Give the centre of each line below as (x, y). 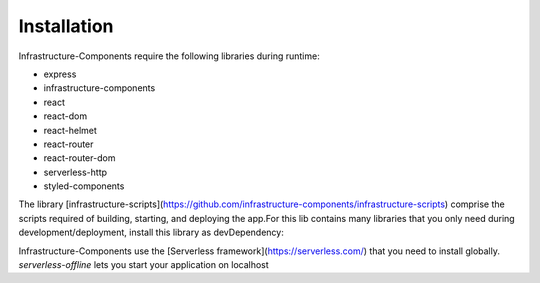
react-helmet (70, 130)
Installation (66, 26)
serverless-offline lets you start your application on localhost (143, 265)
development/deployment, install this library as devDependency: (151, 232)
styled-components (84, 186)
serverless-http (75, 172)
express (60, 74)
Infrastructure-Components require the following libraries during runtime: (169, 56)
